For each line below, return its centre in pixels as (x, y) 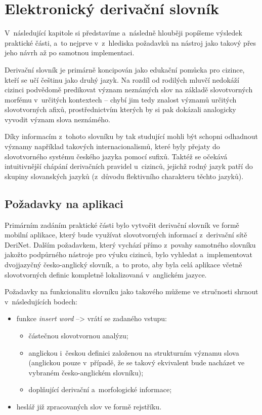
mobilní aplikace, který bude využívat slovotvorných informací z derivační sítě (126, 235)
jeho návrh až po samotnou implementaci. (70, 53)
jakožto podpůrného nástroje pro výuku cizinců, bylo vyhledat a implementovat (128, 254)
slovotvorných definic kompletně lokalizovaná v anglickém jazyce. (106, 274)
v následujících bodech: (41, 301)
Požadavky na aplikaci (64, 203)
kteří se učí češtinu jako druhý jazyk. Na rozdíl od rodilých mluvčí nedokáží (122, 79)
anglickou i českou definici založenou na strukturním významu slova (134, 352)
